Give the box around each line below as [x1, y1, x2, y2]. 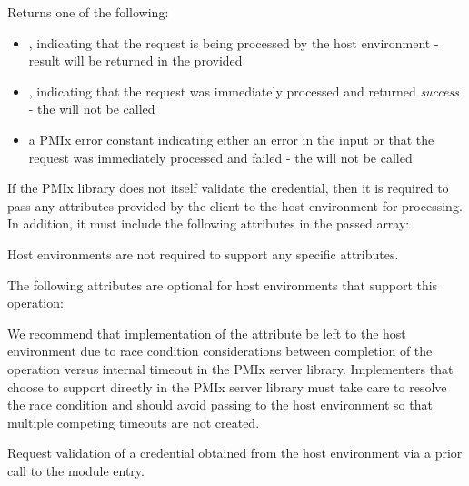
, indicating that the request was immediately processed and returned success [28, 81, 459, 100]
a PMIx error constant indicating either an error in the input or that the [28, 129, 434, 148]
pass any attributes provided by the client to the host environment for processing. [7, 196, 463, 215]
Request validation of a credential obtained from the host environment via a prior [7, 443, 463, 462]
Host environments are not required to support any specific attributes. [7, 244, 399, 263]
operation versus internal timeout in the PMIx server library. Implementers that [7, 359, 454, 378]
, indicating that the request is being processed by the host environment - [28, 33, 439, 52]
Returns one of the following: [7, 3, 169, 21]
